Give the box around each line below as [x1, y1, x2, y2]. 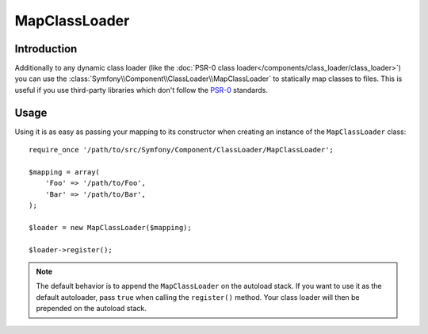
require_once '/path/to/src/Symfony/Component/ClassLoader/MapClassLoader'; [29, 145, 334, 155]
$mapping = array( [29, 167, 101, 176]
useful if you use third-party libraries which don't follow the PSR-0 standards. [14, 85, 269, 94]
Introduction [14, 42, 78, 56]
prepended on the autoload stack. [36, 304, 147, 313]
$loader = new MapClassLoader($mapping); [29, 223, 192, 232]
